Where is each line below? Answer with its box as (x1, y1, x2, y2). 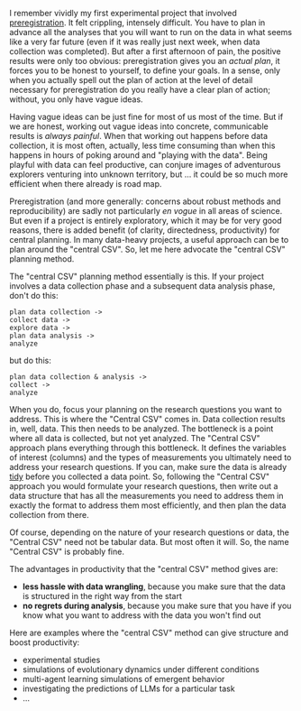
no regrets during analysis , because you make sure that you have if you (22, 600, 292, 611)
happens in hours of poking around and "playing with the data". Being (9, 150, 269, 161)
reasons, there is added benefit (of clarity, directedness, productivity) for (9, 225, 280, 235)
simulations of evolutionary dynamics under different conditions (22, 664, 260, 675)
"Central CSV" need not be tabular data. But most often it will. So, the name (9, 537, 290, 547)
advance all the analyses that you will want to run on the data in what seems (9, 27, 293, 37)
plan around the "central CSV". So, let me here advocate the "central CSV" (9, 244, 286, 254)
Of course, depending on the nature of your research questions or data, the (9, 527, 290, 538)
